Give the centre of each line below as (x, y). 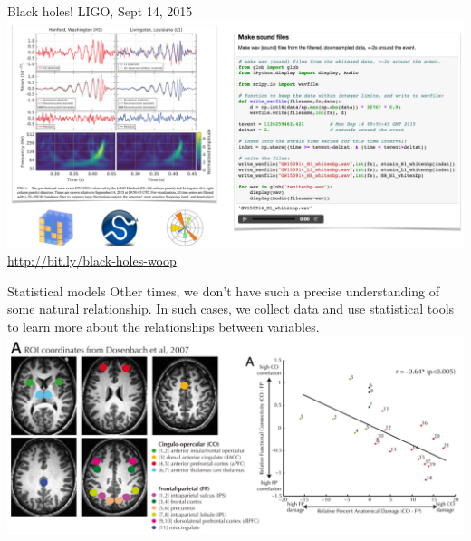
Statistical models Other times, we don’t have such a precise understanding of (223, 290)
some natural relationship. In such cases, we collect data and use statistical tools (231, 309)
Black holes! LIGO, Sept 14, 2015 (100, 11)
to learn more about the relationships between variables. (163, 326)
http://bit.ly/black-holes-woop (92, 261)
